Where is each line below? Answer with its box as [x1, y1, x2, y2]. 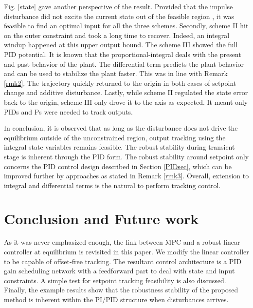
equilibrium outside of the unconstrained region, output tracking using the [4, 132, 226, 142]
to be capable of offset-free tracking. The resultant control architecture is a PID [4, 256, 242, 266]
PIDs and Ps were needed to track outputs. [4, 106, 133, 116]
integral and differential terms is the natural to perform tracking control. [4, 180, 221, 190]
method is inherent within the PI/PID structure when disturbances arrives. [4, 294, 229, 304]
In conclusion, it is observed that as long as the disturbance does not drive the [4, 123, 238, 133]
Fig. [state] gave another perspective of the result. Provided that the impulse [4, 1, 233, 11]
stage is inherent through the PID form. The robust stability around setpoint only [4, 151, 249, 161]
